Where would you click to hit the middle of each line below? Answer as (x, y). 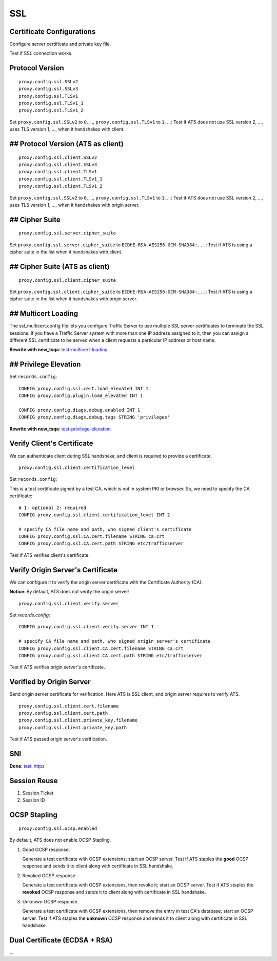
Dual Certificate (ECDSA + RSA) (61, 940)
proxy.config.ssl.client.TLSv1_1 (61, 179)
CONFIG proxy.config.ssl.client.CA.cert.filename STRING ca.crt (101, 648)
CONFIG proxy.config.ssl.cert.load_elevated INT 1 (84, 388)
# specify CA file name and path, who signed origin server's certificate (115, 641)
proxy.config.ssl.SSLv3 (48, 89)
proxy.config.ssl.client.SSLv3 (58, 165)
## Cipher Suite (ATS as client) (60, 267)
